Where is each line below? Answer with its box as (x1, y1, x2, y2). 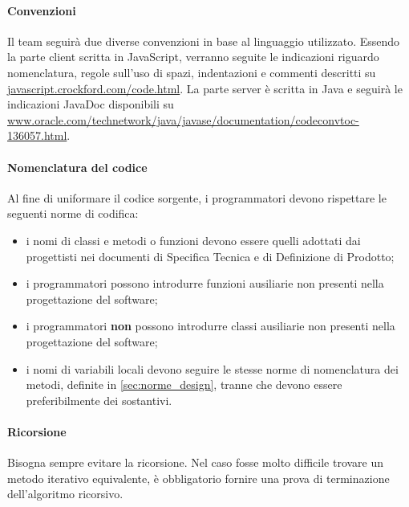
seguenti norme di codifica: (7, 205, 139, 222)
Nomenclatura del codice (7, 158, 148, 175)
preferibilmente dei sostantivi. (26, 391, 172, 408)
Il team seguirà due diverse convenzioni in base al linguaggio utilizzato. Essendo (7, 32, 400, 49)
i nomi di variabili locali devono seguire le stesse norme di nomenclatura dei (26, 360, 399, 377)
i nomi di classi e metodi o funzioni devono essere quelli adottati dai (26, 231, 361, 248)
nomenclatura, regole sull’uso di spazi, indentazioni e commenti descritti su (7, 63, 376, 80)
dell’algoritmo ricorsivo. (7, 485, 124, 502)
